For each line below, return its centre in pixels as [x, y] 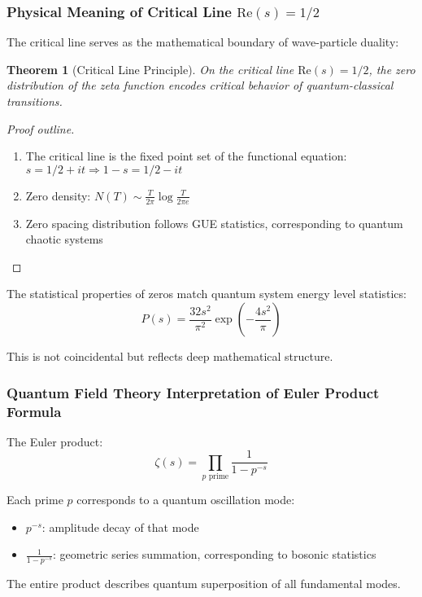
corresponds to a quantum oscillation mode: [186, 500]
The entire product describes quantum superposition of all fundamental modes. [204, 584]
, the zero [392, 69]
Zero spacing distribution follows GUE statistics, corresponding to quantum [214, 223]
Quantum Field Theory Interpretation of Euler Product [193, 392]
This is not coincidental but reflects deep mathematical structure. [170, 356]
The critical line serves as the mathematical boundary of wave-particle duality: [203, 42]
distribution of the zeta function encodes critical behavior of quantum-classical [200, 85]
